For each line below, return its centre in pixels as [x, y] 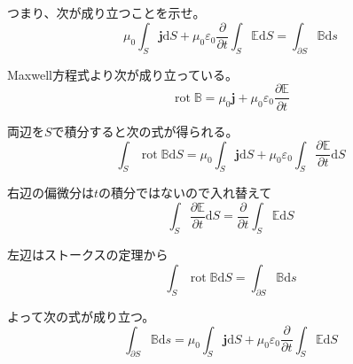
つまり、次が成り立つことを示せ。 [106, 12]
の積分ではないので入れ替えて [185, 193]
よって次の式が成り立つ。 [81, 316]
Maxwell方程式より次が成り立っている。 [122, 74]
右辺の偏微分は [51, 193]
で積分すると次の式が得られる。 [145, 131]
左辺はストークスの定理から [88, 255]
